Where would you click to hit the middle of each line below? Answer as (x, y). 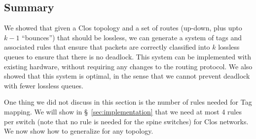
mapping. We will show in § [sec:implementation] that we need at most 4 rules (123, 111)
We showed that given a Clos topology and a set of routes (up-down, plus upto (123, 28)
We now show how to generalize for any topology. (79, 131)
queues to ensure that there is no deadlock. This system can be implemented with (128, 56)
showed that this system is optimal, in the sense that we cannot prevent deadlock (127, 76)
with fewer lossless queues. (44, 85)
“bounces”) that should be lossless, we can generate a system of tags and (132, 37)
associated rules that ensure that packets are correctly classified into (107, 47)
